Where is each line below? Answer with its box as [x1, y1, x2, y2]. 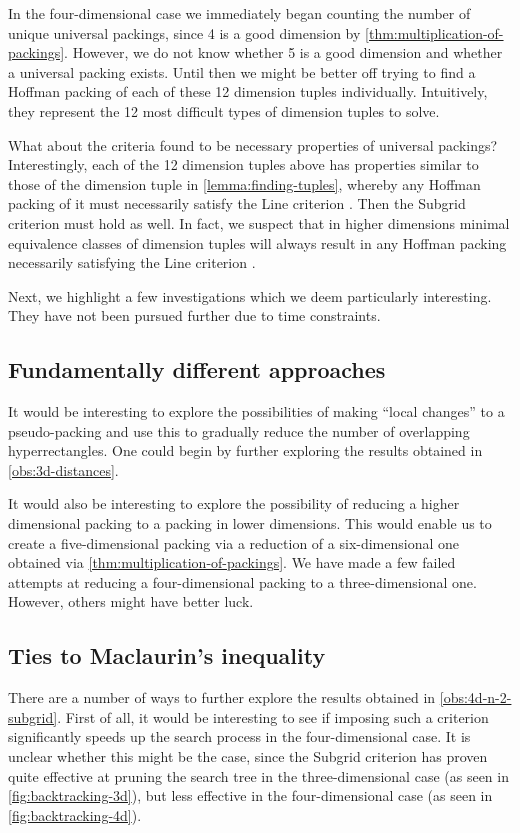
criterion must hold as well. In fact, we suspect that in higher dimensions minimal [8, 212, 510, 233]
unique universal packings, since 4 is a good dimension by [8, 22, 361, 43]
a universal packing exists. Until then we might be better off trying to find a [8, 61, 476, 82]
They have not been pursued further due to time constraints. [8, 305, 381, 326]
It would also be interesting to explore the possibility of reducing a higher [8, 493, 460, 514]
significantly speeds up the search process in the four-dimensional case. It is [8, 726, 471, 747]
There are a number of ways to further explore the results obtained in [8, 687, 436, 708]
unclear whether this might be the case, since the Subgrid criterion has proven [8, 746, 488, 767]
